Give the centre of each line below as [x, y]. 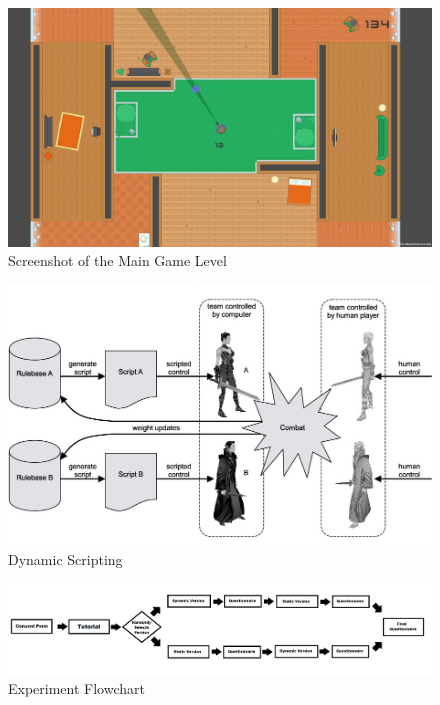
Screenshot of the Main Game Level [117, 260]
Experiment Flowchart [76, 688]
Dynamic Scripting [65, 559]
